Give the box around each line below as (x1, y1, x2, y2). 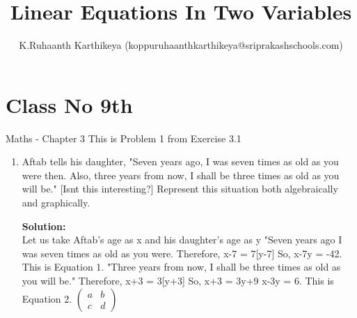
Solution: (22, 218, 66, 233)
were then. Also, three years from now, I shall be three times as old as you (22, 167, 340, 182)
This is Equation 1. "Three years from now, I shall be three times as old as (22, 259, 341, 274)
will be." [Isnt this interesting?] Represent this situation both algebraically (22, 181, 338, 196)
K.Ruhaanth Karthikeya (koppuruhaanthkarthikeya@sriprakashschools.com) (19, 38, 343, 52)
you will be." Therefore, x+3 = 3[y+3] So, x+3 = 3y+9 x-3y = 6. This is (22, 273, 334, 287)
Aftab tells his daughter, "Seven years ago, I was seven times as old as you (22, 154, 339, 169)
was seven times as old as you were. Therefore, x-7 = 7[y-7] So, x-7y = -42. (22, 245, 342, 260)
